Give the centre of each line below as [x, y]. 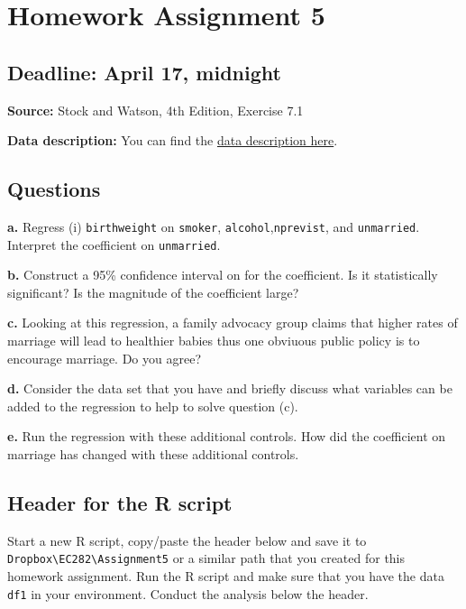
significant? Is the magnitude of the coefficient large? [153, 292]
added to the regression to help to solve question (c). [153, 406]
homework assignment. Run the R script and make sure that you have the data [226, 576]
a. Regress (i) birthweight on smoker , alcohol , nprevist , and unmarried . [214, 226]
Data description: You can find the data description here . [173, 140]
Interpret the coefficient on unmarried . [114, 244]
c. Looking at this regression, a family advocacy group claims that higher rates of [233, 323]
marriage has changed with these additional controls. [153, 454]
